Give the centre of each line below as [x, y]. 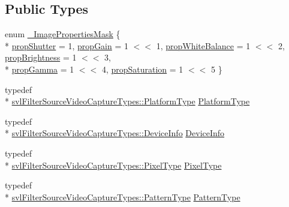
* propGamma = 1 [40, 69]
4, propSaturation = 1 [142, 69]
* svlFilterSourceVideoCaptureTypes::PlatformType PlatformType [127, 101]
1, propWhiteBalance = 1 [203, 45]
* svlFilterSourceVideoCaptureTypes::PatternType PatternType [123, 196]
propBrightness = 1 [41, 57]
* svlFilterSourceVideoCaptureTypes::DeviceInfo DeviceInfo [115, 133]
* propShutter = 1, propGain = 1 [67, 45]
